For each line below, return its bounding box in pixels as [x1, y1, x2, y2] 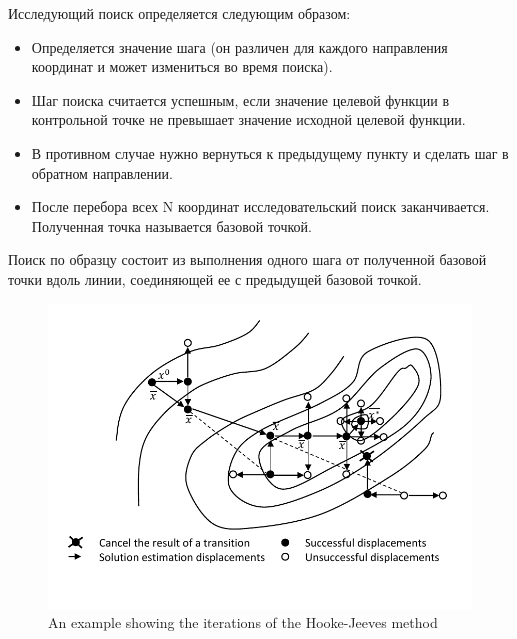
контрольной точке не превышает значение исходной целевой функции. [31, 109, 466, 130]
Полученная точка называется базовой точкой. [31, 215, 312, 236]
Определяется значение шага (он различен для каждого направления [31, 36, 448, 57]
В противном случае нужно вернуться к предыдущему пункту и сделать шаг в [31, 142, 509, 163]
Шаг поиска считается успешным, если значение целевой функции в [31, 89, 450, 110]
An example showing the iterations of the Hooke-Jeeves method [48, 612, 438, 633]
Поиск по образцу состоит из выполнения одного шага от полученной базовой [8, 249, 487, 270]
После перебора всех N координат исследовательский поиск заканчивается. [31, 196, 490, 217]
